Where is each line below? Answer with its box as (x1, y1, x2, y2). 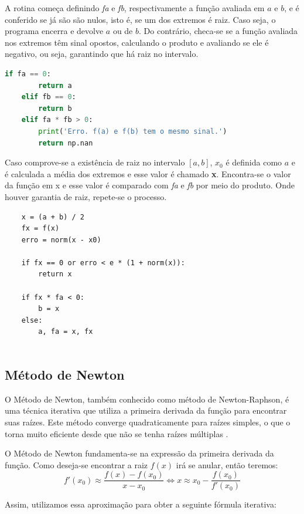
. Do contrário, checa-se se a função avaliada (139, 25, 298, 37)
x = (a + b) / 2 (21, 212, 85, 221)
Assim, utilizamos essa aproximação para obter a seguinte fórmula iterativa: (5, 498, 276, 510)
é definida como (226, 156, 282, 168)
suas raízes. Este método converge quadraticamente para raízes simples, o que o (5, 416, 291, 428)
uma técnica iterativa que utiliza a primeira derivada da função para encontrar (5, 404, 287, 417)
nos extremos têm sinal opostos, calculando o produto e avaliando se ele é (5, 36, 269, 48)
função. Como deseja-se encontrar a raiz (5, 458, 148, 471)
